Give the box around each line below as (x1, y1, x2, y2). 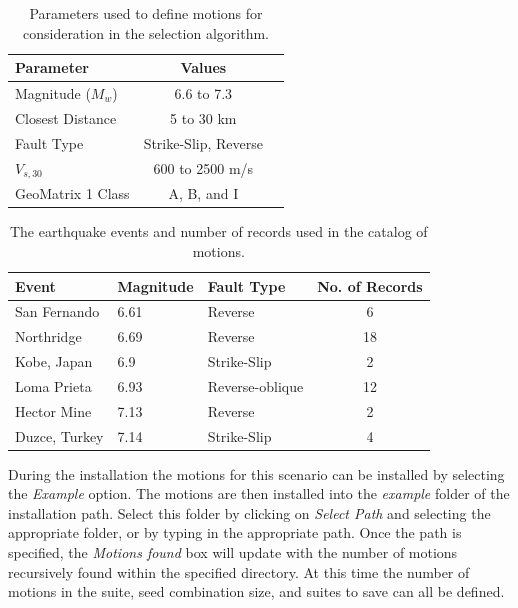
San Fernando (15, 301, 100, 322)
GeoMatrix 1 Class (15, 183, 130, 204)
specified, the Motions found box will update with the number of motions (8, 542, 458, 563)
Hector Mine (15, 400, 92, 421)
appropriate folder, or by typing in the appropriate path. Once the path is (8, 522, 462, 543)
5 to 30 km (170, 107, 237, 128)
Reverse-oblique (207, 375, 304, 396)
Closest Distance (15, 107, 117, 128)
